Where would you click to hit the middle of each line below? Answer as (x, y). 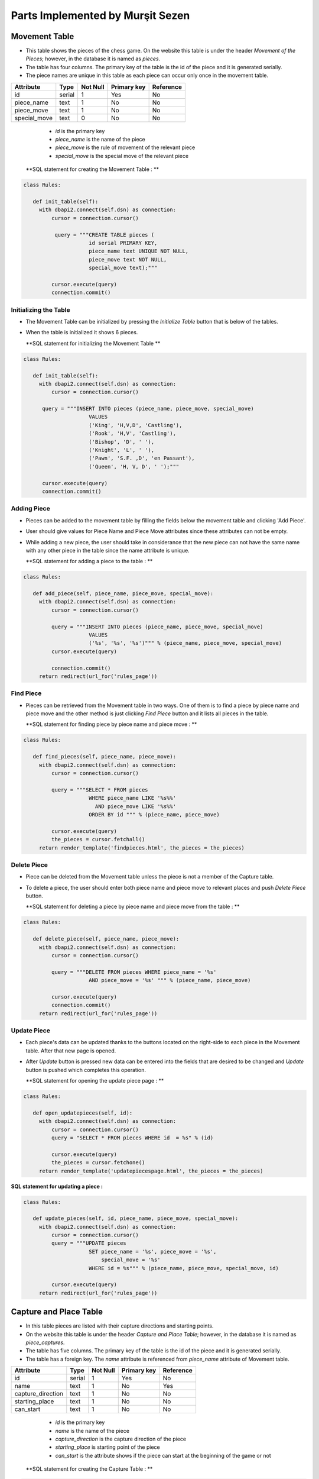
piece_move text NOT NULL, (128, 259)
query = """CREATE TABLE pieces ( (104, 235)
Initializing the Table (40, 309)
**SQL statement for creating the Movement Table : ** (92, 169)
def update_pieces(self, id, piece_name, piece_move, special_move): (136, 1218)
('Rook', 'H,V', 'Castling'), (133, 434)
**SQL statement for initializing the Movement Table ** (93, 343)
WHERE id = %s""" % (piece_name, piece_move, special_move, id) (184, 1268)
